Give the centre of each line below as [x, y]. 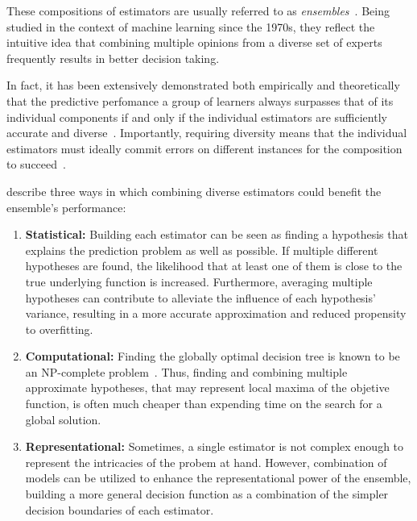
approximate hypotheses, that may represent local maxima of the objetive [207, 388]
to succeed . [36, 164]
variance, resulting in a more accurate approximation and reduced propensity [216, 313]
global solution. [63, 419]
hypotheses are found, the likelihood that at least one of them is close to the [214, 266]
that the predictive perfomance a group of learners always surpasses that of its [200, 100]
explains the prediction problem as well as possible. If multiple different [202, 250]
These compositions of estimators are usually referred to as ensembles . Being [198, 10]
